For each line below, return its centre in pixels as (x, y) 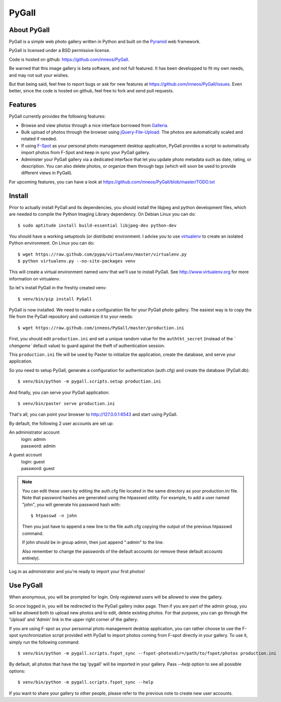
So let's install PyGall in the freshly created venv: (58, 288)
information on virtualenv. (35, 279)
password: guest (38, 469)
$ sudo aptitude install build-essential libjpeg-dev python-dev (97, 225)
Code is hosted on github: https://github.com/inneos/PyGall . (69, 59)
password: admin (38, 446)
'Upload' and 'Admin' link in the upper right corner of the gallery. (74, 619)
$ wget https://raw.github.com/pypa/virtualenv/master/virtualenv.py (102, 254)
